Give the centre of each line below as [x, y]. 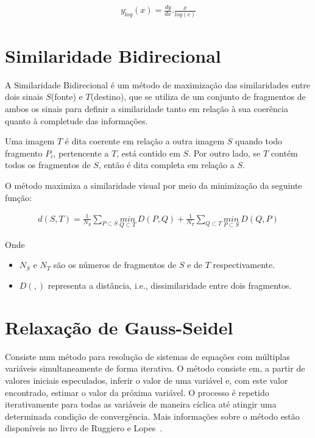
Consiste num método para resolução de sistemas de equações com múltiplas [147, 356]
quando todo [259, 141]
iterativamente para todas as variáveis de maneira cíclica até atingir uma [141, 404]
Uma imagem [30, 141]
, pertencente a [81, 153]
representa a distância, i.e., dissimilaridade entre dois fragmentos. [170, 285]
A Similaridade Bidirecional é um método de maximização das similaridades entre [158, 84]
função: [18, 197]
